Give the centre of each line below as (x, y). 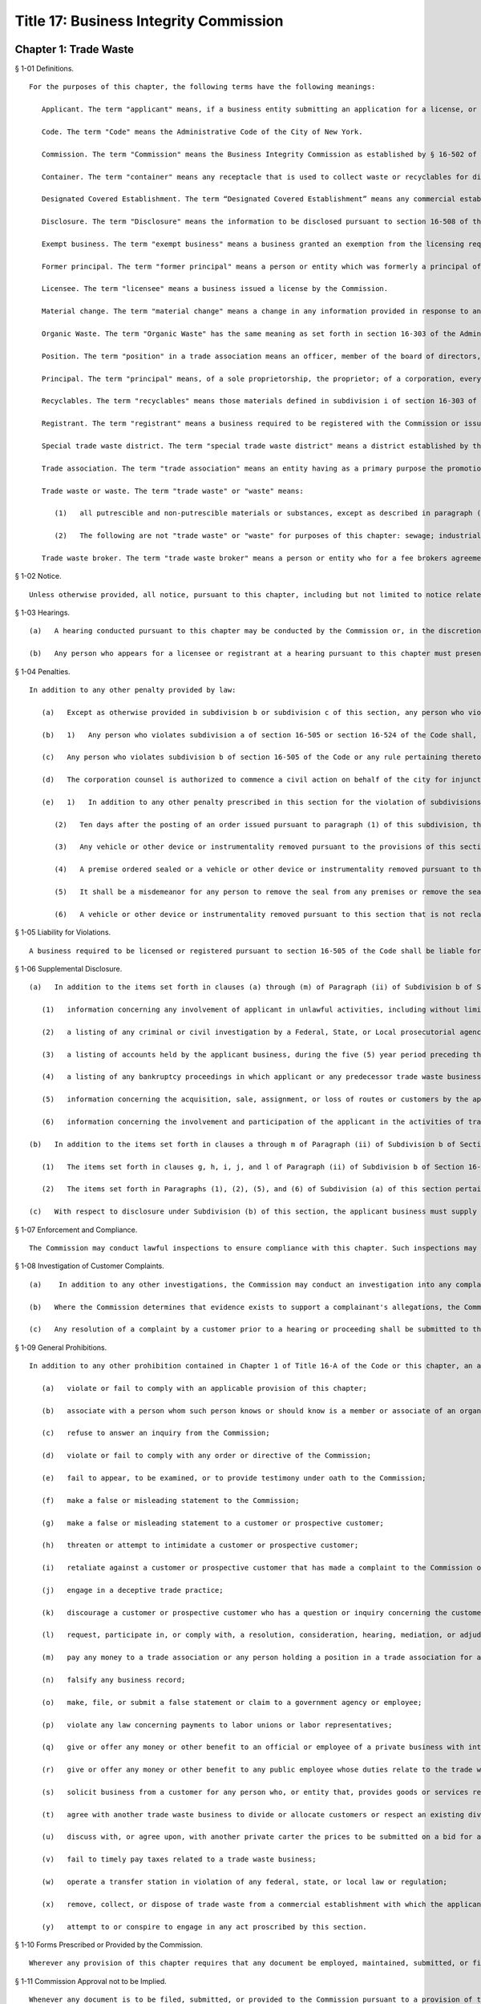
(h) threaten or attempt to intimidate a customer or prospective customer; (200, 1545)
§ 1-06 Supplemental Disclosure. (69, 968)
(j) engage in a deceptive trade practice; (132, 1590)
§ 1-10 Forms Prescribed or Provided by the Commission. (109, 1945)
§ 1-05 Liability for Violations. (63, 932)
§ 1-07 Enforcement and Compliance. (76, 1230)
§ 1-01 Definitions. (44, 69)
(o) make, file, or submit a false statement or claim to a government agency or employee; (232, 1702)
